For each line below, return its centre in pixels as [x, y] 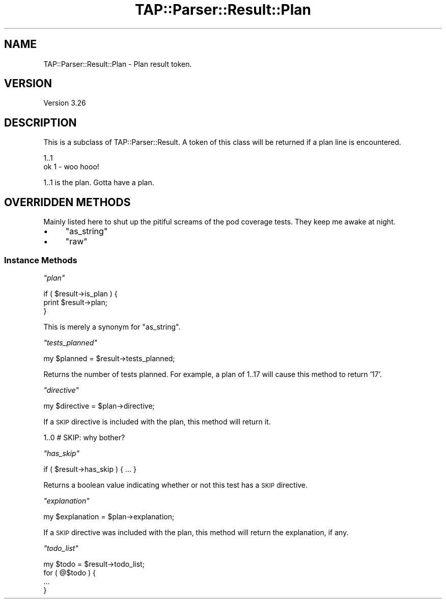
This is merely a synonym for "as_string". [112, 326]
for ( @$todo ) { [70, 572]
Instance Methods [41, 260]
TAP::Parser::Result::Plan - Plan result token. [118, 64]
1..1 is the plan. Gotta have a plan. [99, 183]
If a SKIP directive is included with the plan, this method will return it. [157, 421]
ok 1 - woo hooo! [71, 167]
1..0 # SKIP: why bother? [84, 437]
